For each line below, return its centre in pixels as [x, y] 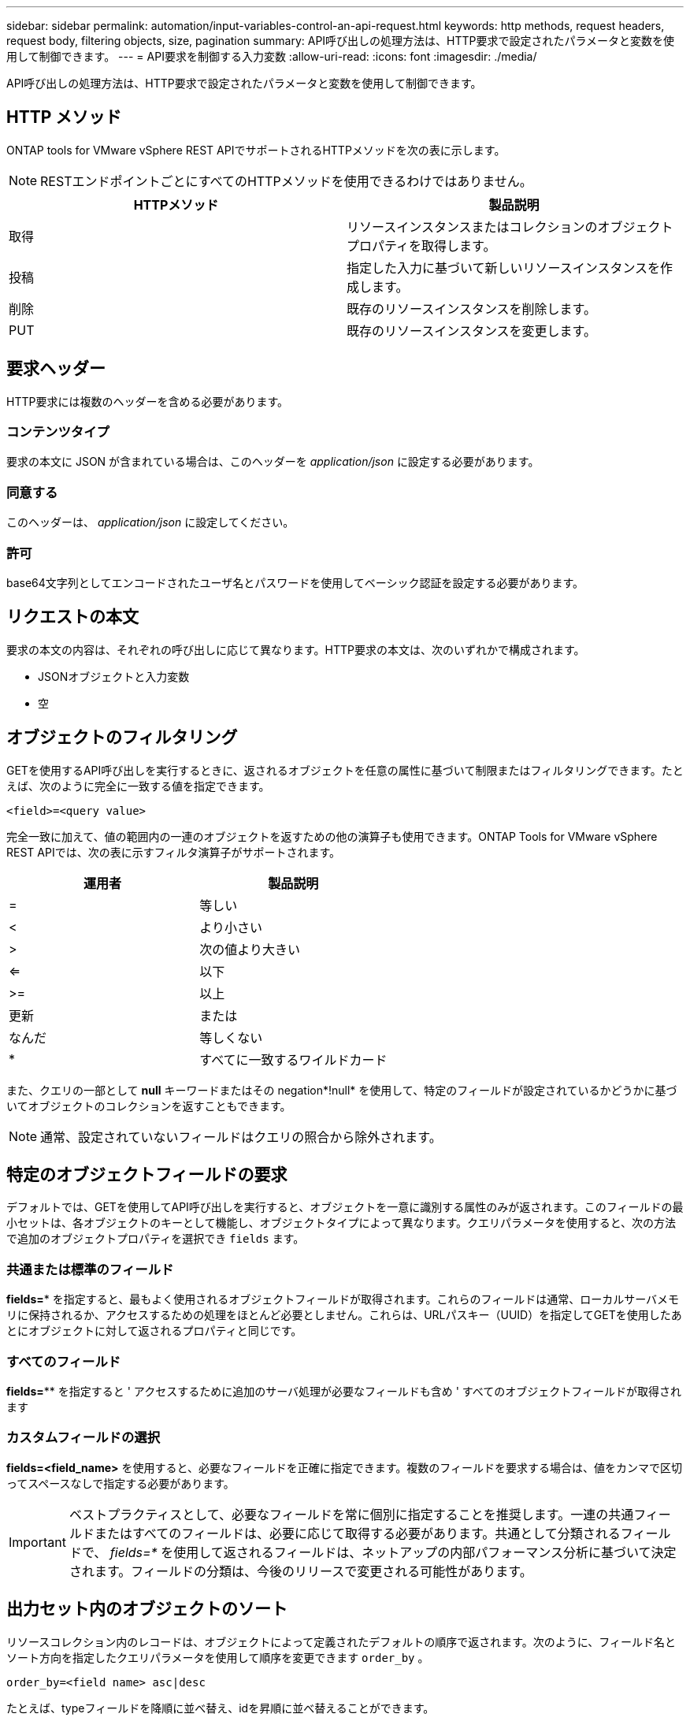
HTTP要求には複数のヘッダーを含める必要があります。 [148, 401]
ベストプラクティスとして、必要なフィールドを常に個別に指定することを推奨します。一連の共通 [351, 1514]
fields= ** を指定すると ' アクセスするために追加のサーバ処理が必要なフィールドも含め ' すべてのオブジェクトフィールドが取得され [344, 1391]
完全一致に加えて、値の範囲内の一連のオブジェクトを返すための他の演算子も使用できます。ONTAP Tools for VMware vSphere [332, 836]
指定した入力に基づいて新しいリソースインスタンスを [504, 268]
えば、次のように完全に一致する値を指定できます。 [138, 786]
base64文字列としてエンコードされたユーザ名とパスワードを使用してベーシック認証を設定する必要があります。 [295, 582]
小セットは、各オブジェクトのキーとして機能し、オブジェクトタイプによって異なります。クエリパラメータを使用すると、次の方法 [341, 1223]
